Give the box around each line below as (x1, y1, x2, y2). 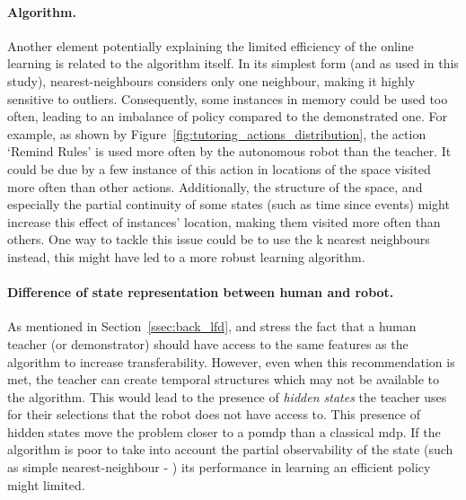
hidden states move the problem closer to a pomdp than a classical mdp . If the (7, 422, 441, 441)
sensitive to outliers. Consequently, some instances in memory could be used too (7, 89, 448, 108)
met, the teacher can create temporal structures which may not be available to (7, 370, 439, 389)
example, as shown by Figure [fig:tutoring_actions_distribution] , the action (7, 124, 426, 143)
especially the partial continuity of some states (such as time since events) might (7, 195, 450, 214)
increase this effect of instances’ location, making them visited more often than (7, 212, 441, 231)
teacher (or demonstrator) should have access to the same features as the (7, 334, 409, 353)
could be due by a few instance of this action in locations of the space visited (7, 159, 431, 178)
